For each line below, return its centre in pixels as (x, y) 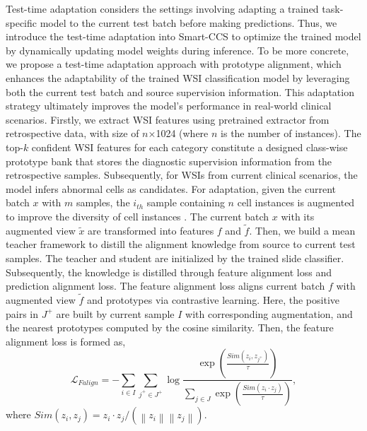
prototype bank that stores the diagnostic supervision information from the (169, 161)
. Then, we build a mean (302, 230)
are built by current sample (115, 313)
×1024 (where (178, 133)
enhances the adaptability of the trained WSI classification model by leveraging (178, 77)
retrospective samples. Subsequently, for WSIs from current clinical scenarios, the (182, 175)
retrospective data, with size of (72, 133)
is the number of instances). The (291, 133)
